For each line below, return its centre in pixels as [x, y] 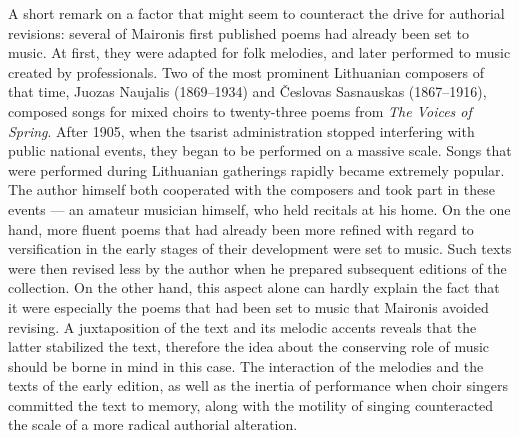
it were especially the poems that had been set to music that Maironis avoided [248, 306]
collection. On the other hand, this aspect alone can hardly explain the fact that [254, 287]
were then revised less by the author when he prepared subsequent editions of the [257, 267]
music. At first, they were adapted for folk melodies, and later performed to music [259, 52]
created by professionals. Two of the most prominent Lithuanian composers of [246, 71]
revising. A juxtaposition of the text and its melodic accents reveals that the [242, 326]
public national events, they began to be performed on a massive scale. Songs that [260, 150]
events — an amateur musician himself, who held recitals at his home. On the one [259, 208]
